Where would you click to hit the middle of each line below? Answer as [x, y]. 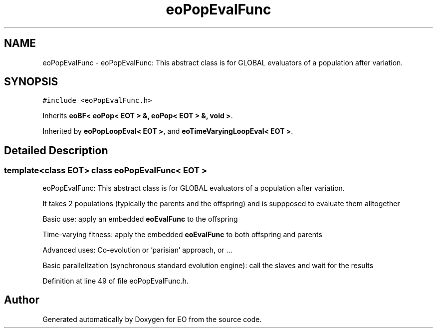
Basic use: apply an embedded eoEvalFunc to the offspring [140, 219]
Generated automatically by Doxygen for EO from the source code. [152, 319]
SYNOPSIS [31, 82]
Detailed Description [56, 150]
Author [22, 300]
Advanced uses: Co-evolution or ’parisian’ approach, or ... [137, 250]
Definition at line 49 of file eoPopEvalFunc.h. [115, 281]
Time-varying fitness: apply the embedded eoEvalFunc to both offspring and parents [182, 234]
